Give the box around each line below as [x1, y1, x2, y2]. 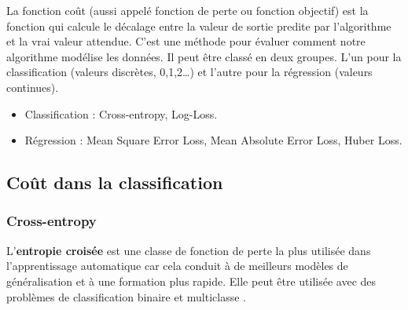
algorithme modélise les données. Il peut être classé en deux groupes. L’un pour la [6, 48, 402, 64]
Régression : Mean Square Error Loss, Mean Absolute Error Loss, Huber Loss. [24, 132, 402, 148]
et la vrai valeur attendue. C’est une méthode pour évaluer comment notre [6, 33, 366, 49]
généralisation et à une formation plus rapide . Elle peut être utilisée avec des [6, 272, 377, 289]
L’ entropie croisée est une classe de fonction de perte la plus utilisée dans [6, 242, 371, 258]
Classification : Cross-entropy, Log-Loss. [24, 105, 218, 122]
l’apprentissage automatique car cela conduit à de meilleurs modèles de [6, 257, 348, 274]
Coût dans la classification [6, 170, 223, 195]
